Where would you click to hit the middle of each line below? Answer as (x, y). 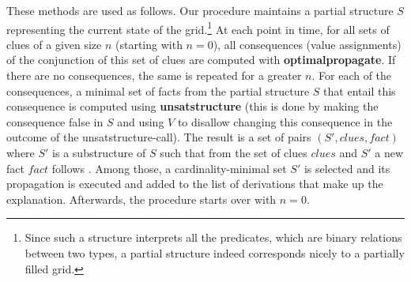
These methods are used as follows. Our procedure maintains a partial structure (200, 10)
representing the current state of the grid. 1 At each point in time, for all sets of (198, 28)
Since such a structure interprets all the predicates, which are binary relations (213, 237)
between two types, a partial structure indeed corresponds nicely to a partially (215, 252)
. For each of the (352, 75)
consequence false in (55, 121)
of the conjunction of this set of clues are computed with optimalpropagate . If (201, 60)
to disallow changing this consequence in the (285, 121)
